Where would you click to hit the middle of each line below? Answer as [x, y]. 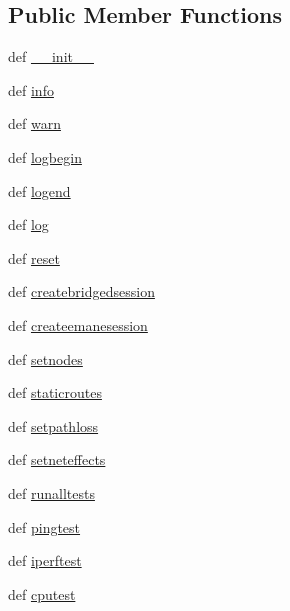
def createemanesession [78, 324]
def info [31, 89]
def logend [39, 190]
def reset [34, 257]
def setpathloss [53, 425]
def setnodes [45, 358]
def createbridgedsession [81, 291]
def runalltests [51, 492]
